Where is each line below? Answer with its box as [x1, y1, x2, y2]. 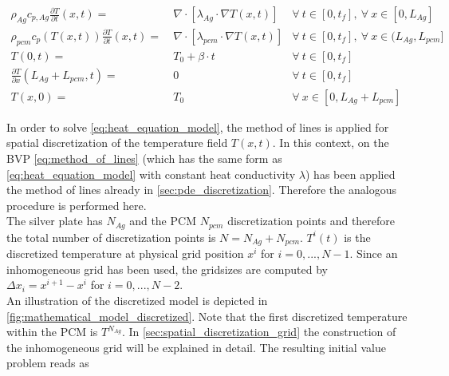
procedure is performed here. [6, 196, 147, 213]
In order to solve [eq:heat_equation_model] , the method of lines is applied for [6, 118, 389, 135]
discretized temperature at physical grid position [6, 245, 244, 262]
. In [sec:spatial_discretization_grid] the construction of [121, 323, 396, 340]
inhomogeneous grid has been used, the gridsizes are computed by [6, 260, 328, 277]
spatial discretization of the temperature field [6, 134, 228, 151]
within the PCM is [6, 323, 98, 340]
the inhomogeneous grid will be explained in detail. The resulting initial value [6, 338, 386, 355]
